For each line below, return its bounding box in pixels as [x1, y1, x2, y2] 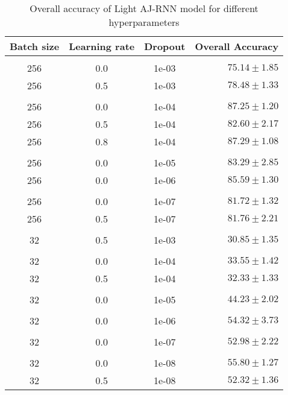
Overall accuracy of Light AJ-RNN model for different [30, 1, 258, 15]
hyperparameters [108, 15, 180, 29]
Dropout [144, 39, 186, 53]
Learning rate [69, 39, 135, 53]
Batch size [10, 39, 60, 53]
